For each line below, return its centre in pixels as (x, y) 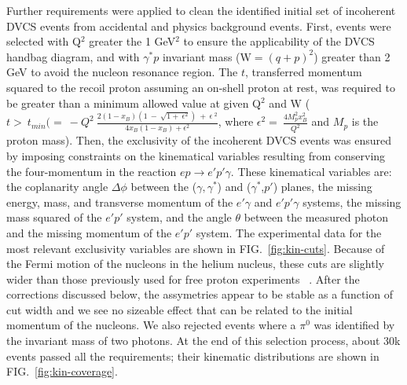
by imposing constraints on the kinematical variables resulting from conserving (196, 155)
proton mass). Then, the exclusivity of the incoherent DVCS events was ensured (199, 140)
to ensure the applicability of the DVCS (279, 41)
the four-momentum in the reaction (92, 171)
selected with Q (44, 41)
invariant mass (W (207, 56)
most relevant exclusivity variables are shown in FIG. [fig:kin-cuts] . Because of (196, 248)
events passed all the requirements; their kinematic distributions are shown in (193, 356)
